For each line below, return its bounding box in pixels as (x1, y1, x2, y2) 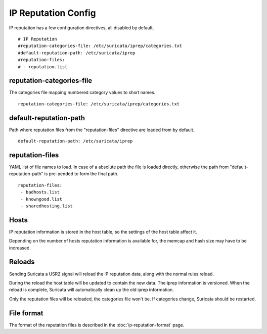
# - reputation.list (18, 64, 68, 69)
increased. (9, 245, 31, 251)
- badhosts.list (20, 190, 60, 195)
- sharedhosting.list (20, 203, 73, 209)
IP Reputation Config (9, 7, 96, 18)
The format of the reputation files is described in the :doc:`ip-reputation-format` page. (9, 322, 184, 328)
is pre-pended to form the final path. (44, 171, 119, 177)
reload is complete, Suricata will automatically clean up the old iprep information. (9, 287, 174, 293)
